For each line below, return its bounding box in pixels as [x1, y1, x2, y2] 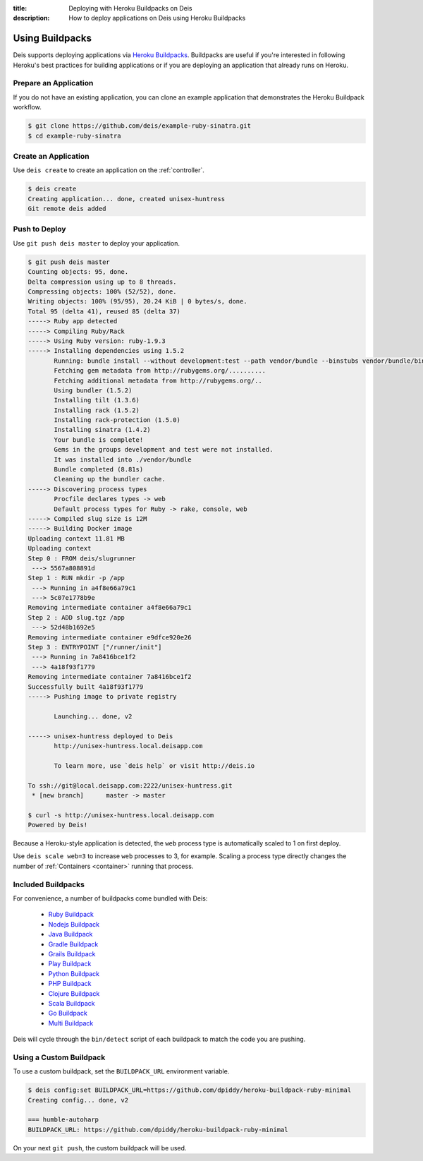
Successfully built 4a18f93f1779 [27, 682, 144, 691]
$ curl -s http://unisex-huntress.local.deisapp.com [27, 811, 214, 819]
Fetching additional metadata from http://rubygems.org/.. [54, 376, 262, 385]
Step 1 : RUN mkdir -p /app [27, 574, 125, 582]
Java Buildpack [48, 930, 93, 939]
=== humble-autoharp [27, 1116, 99, 1124]
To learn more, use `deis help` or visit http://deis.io [54, 762, 255, 769]
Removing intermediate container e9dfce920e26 [27, 633, 192, 642]
